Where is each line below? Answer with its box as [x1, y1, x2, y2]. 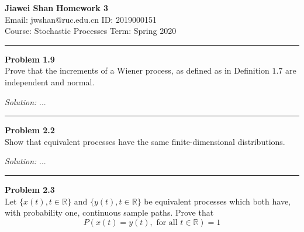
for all [156, 218, 178, 227]
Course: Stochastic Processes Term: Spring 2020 [5, 25, 177, 37]
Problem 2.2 [5, 124, 55, 136]
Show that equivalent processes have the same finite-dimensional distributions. [5, 135, 285, 147]
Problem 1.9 [5, 53, 55, 65]
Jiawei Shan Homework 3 [5, 2, 109, 13]
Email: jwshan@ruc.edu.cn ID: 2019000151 [5, 13, 157, 25]
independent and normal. [5, 75, 95, 88]
